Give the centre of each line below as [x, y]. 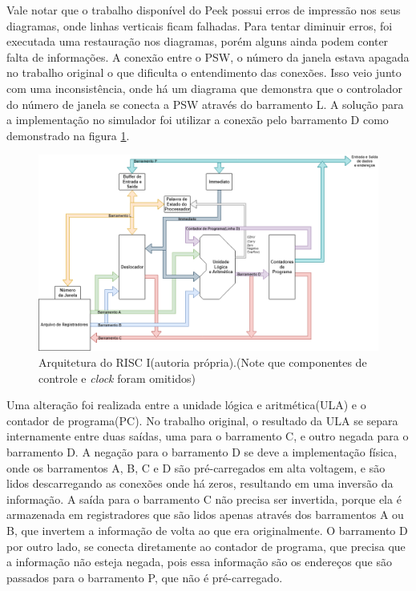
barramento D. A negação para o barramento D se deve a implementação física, [202, 452]
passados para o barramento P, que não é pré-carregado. [145, 577]
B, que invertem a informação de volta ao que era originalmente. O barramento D [207, 530]
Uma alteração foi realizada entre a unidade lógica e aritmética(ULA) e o [186, 405]
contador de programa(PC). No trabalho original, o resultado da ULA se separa [202, 420]
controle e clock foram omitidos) [117, 378]
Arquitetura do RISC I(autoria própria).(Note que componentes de [203, 362]
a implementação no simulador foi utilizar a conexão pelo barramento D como [198, 120]
